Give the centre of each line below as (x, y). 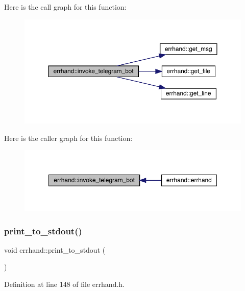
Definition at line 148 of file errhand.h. (64, 284)
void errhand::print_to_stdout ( (55, 249)
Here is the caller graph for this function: (68, 138)
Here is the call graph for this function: (65, 7)
